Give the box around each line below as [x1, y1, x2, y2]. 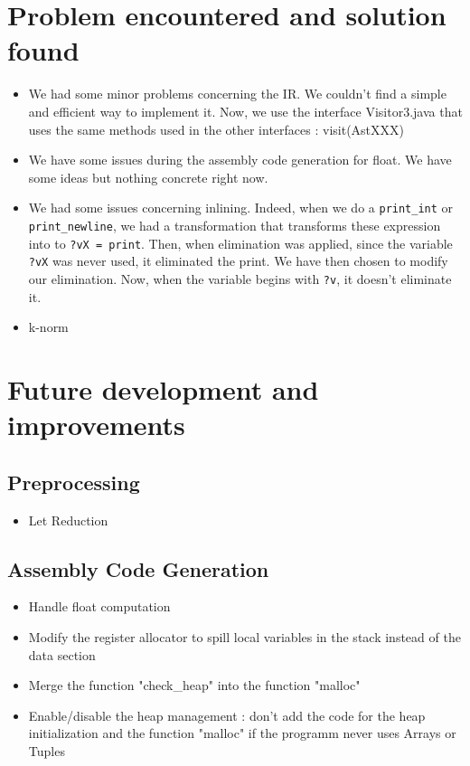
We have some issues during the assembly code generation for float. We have [28, 150, 452, 169]
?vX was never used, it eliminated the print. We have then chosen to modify [28, 251, 448, 270]
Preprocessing [7, 468, 140, 496]
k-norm [28, 317, 69, 336]
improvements [7, 406, 185, 443]
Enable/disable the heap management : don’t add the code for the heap [28, 705, 426, 724]
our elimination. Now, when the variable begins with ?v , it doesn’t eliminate [28, 269, 452, 288]
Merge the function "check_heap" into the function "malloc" [28, 676, 361, 695]
